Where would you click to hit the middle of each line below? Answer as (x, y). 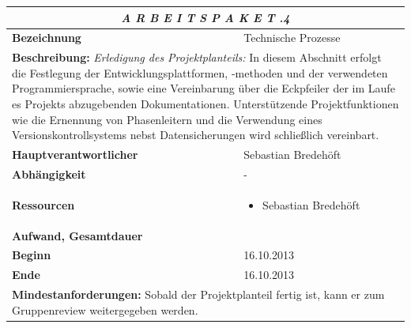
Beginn (32, 255)
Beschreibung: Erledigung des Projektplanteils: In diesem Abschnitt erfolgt (197, 57)
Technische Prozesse (292, 38)
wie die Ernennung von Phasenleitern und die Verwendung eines (167, 119)
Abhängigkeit (49, 173)
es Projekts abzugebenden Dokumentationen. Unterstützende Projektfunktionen (205, 103)
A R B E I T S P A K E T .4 (205, 17)
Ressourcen (43, 204)
